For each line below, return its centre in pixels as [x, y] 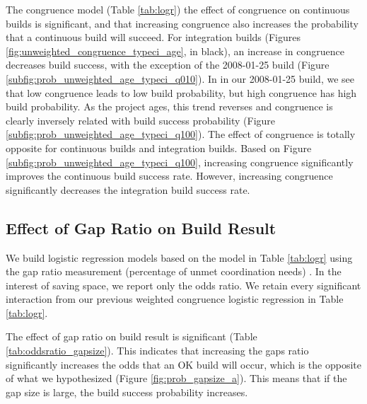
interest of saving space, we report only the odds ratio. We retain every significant [183, 285]
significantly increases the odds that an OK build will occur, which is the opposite [184, 364]
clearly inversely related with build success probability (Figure [141, 120]
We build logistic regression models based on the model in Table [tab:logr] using [179, 257]
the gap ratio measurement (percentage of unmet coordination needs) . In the [174, 271]
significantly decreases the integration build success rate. [128, 189]
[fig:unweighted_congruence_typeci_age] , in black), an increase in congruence [175, 51]
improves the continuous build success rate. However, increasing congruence [169, 176]
